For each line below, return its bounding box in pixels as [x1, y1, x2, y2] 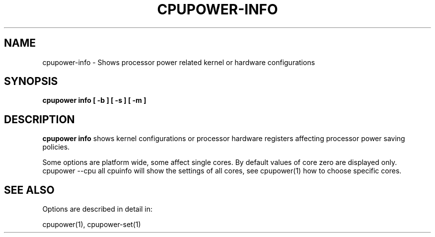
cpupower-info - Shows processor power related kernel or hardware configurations [42, 58, 315, 67]
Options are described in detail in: [42, 205, 153, 214]
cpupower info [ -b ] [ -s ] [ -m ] [42, 96, 146, 105]
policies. [42, 143, 70, 152]
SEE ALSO [4, 183, 55, 196]
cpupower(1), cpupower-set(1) [42, 220, 141, 229]
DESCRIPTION [4, 113, 75, 126]
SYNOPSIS [4, 75, 58, 88]
